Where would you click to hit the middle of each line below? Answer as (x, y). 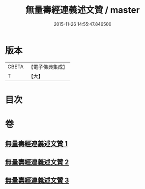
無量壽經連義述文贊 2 (37, 162)
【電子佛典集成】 (48, 67)
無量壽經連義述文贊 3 (37, 180)
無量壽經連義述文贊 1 (36, 144)
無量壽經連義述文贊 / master (83, 10)
